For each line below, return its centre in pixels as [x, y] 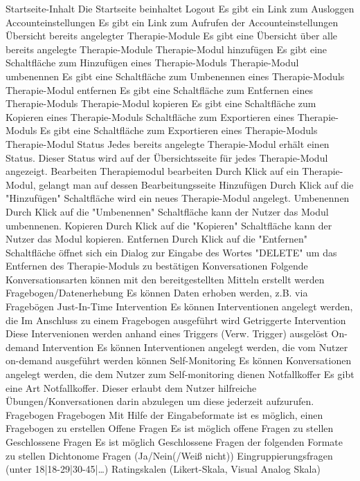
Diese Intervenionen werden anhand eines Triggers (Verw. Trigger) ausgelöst [167, 333]
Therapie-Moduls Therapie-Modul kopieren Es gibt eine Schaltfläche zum [161, 103]
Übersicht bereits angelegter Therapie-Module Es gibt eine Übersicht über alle [172, 36]
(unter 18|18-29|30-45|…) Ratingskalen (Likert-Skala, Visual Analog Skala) [163, 469]
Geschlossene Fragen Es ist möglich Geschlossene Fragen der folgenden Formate [174, 442]
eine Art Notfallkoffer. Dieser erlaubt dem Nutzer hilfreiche [131, 387]
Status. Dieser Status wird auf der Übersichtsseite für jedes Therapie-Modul [167, 157]
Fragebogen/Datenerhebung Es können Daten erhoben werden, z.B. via [157, 293]
